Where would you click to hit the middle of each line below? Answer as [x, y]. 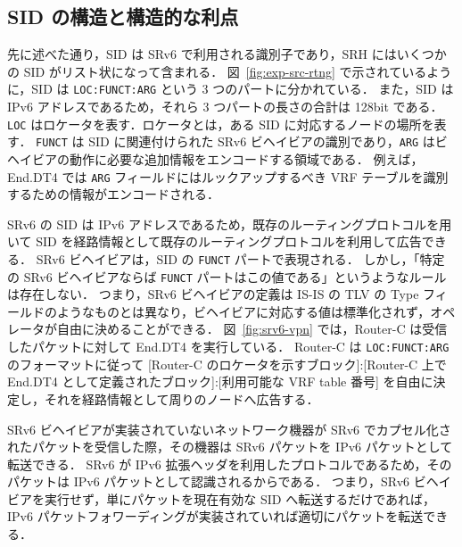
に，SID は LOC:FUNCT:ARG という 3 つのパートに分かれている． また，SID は [231, 89]
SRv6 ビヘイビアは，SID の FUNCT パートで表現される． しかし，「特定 [240, 258]
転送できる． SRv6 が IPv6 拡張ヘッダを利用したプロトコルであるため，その [230, 464]
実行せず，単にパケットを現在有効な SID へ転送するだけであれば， [240, 498]
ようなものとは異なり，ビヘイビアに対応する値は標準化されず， [243, 311]
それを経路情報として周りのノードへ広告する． [181, 398]
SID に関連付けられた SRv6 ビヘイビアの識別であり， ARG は [262, 141]
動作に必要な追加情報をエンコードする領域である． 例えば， [246, 158]
